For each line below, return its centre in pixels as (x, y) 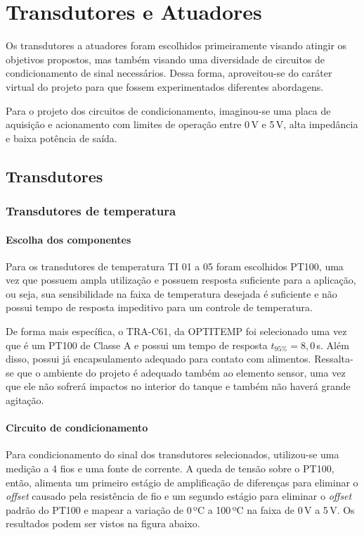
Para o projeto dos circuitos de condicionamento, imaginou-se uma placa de (168, 110)
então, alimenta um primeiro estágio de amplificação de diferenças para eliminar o (182, 482)
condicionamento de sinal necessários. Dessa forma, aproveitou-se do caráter (169, 73)
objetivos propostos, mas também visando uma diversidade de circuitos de (165, 59)
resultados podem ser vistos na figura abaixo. (103, 523)
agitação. (25, 400)
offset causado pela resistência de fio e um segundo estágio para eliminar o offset (179, 496)
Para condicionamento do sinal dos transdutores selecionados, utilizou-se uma (173, 454)
